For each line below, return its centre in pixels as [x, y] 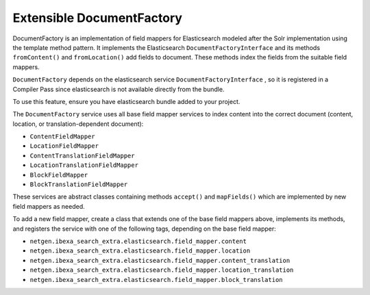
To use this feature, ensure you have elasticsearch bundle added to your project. [126, 101]
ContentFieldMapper [62, 137]
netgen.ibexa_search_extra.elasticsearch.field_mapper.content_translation [160, 260]
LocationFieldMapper [64, 146]
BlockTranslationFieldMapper [79, 184]
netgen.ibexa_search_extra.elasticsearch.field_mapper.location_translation [162, 270]
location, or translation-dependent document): [78, 124]
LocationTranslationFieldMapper [84, 165]
